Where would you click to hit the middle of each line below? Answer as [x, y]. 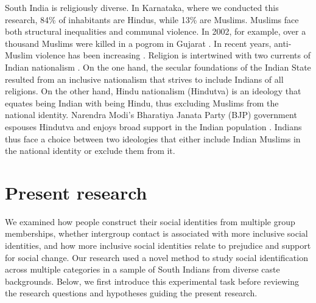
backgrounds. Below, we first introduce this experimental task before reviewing [152, 281]
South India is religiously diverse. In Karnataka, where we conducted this [142, 7]
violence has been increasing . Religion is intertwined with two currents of [173, 55]
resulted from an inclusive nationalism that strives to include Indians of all [144, 79]
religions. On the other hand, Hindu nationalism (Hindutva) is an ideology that [153, 91]
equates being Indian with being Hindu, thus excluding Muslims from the [142, 103]
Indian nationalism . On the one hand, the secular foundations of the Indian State [158, 67]
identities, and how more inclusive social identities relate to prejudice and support [158, 246]
